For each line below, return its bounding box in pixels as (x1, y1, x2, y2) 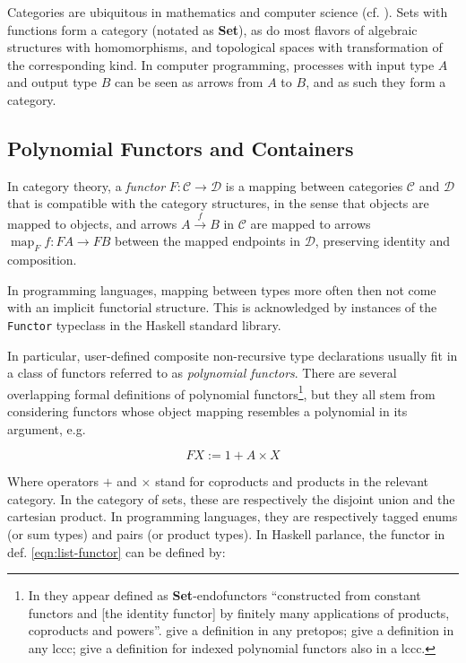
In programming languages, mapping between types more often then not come (7, 280, 436, 299)
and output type (7, 73, 97, 92)
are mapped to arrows (250, 214, 371, 232)
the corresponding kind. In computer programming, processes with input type (7, 55, 435, 74)
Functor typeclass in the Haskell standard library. (7, 315, 281, 334)
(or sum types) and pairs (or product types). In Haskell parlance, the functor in (7, 524, 445, 543)
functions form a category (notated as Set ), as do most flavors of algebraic (7, 20, 418, 39)
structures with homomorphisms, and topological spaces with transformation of (7, 38, 443, 57)
